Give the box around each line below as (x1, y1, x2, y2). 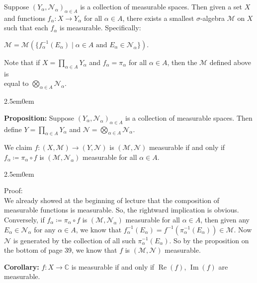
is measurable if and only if (71, 261, 155, 272)
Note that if (4, 57, 40, 67)
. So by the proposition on (169, 235, 249, 245)
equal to (4, 78, 29, 88)
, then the (167, 57, 197, 67)
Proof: (4, 185, 23, 196)
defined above (209, 57, 252, 67)
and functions (4, 12, 45, 23)
